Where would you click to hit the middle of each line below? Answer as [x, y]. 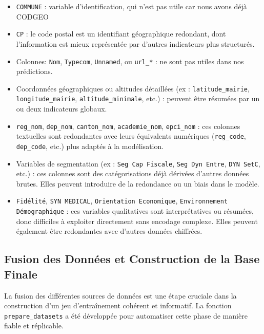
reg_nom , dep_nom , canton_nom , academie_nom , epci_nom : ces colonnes [128, 126]
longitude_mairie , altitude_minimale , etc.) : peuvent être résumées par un [138, 98]
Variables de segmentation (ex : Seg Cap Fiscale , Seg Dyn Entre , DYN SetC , [138, 163]
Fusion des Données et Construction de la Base [132, 259]
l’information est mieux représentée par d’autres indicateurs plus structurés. [135, 43]
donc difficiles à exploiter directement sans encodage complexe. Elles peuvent [137, 221]
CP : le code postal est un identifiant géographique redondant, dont [121, 34]
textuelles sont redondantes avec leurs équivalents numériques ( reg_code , [131, 136]
